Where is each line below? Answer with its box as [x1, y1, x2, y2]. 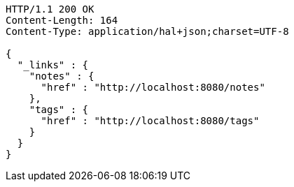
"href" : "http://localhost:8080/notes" [41, 82, 265, 93]
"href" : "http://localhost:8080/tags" [41, 115, 260, 126]
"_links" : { [17, 59, 89, 70]
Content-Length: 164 [6, 15, 118, 26]
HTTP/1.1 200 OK [6, 3, 94, 15]
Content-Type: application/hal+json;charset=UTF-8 [6, 26, 289, 37]
